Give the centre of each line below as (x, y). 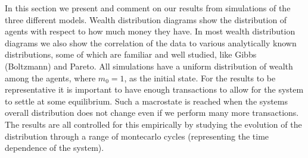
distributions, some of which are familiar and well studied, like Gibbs (131, 54)
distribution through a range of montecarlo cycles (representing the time (137, 136)
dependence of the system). (55, 148)
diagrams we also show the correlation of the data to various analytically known (151, 42)
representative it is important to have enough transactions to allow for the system (154, 89)
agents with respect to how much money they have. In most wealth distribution (150, 31)
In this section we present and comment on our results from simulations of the (148, 8)
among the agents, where (50, 78)
